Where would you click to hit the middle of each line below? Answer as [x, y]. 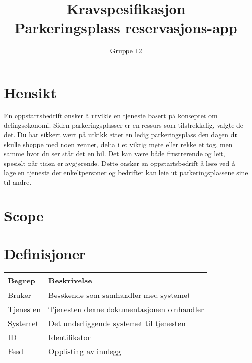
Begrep [22, 280]
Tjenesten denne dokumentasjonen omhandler [126, 309]
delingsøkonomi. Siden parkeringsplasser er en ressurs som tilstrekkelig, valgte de [124, 125]
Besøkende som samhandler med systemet [119, 295]
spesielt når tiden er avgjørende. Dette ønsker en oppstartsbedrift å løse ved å [119, 163]
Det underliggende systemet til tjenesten [117, 323]
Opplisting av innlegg [85, 351]
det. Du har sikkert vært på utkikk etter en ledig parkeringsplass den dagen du [121, 135]
